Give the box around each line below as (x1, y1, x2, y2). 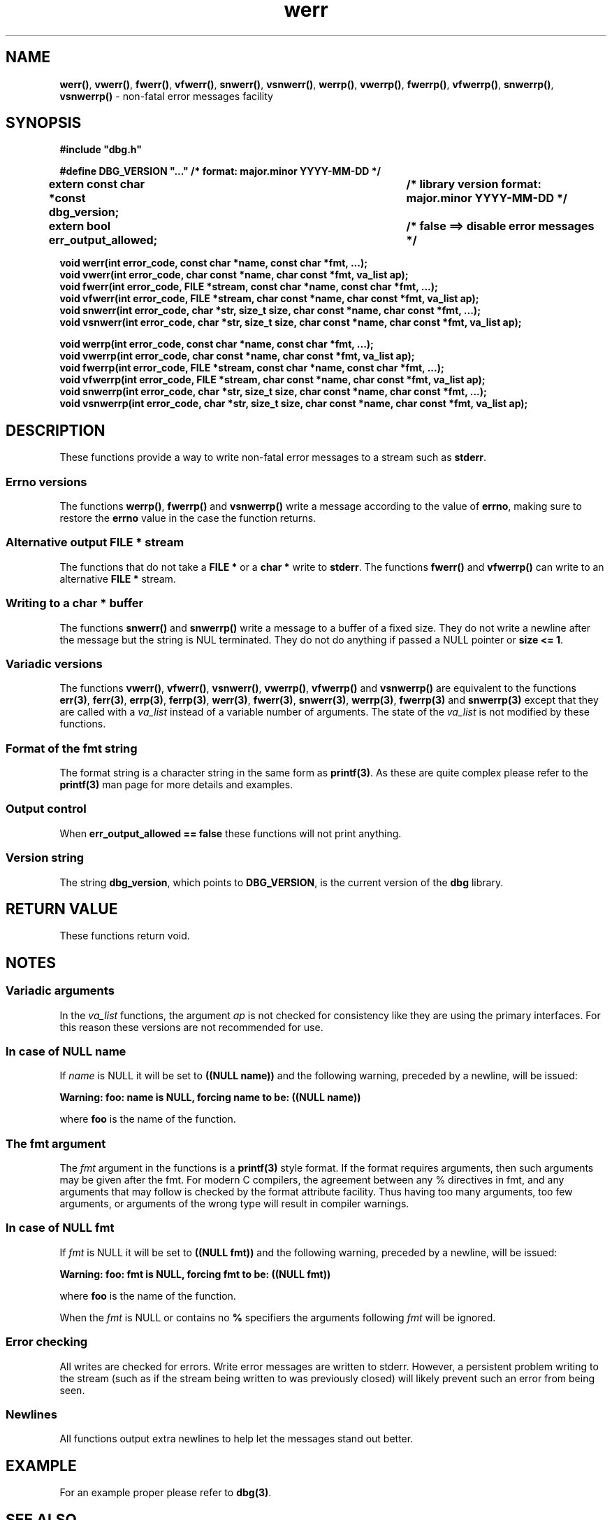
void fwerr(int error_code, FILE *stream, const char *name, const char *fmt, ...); (59, 280, 438, 293)
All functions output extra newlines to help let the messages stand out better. (59, 1433, 414, 1445)
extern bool (48, 219, 111, 234)
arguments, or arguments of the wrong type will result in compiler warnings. (59, 1198, 409, 1210)
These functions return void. (59, 930, 190, 942)
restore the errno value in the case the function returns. (59, 512, 316, 525)
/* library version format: (406, 177, 541, 192)
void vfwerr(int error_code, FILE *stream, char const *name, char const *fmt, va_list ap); (59, 292, 479, 305)
